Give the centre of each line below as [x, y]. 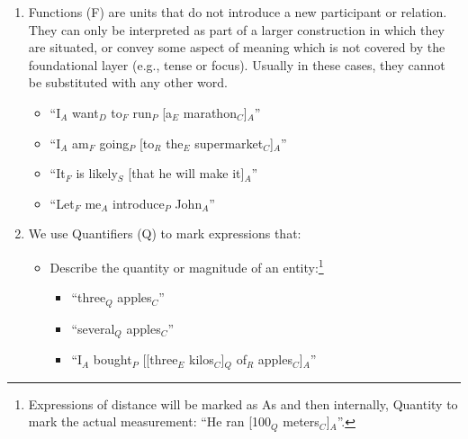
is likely [97, 173]
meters [301, 421]
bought [112, 359]
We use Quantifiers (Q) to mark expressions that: [165, 233]
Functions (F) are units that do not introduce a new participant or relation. [238, 12]
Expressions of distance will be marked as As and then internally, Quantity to [243, 403]
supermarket [229, 143]
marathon [210, 112]
